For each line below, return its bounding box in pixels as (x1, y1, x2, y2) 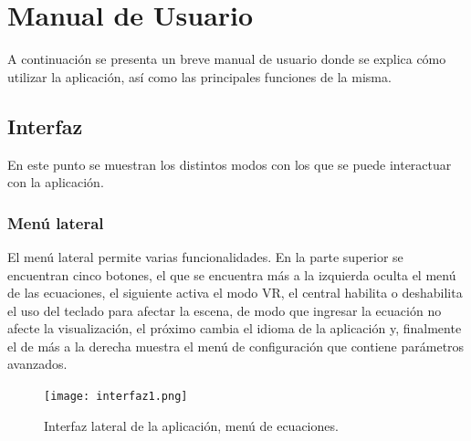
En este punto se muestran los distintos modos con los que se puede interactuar (7, 154, 452, 173)
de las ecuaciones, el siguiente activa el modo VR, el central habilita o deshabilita (7, 283, 463, 302)
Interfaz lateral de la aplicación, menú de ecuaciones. (44, 415, 339, 435)
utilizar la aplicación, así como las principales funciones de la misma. (7, 67, 392, 86)
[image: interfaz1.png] (44, 390, 188, 404)
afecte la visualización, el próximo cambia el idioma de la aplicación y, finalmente (7, 319, 462, 338)
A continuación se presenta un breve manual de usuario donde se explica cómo (7, 49, 446, 68)
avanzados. (7, 354, 68, 373)
